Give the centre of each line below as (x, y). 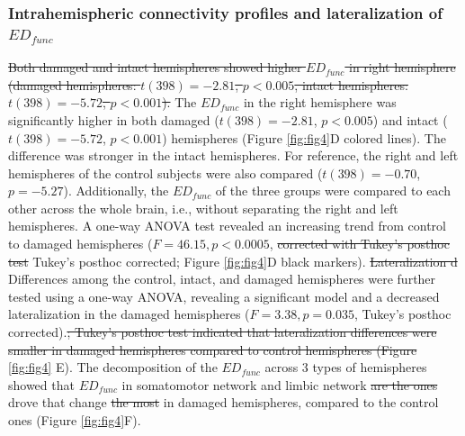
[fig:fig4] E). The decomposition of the (113, 367)
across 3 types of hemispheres (346, 367)
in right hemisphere (402, 67)
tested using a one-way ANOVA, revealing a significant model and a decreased (224, 296)
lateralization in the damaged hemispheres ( (129, 314)
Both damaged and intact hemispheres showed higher (155, 67)
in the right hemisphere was (320, 102)
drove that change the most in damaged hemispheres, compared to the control (224, 402)
